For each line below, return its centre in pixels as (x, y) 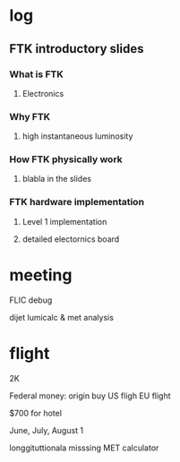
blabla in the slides (57, 179)
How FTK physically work (66, 159)
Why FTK (30, 116)
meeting (41, 275)
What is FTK (37, 74)
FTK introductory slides (77, 49)
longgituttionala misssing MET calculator (84, 448)
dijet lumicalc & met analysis (62, 317)
